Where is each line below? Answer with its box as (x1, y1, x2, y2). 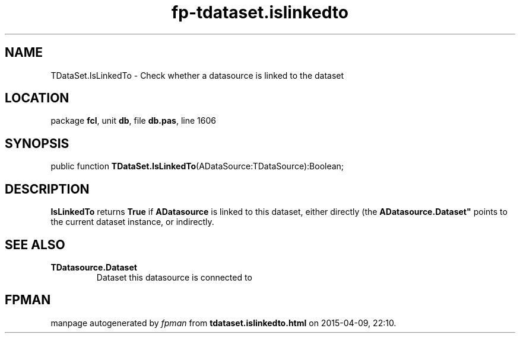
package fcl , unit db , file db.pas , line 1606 (50, 115, 216, 126)
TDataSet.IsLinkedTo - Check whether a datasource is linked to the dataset (50, 70, 344, 81)
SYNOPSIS (5, 136, 69, 151)
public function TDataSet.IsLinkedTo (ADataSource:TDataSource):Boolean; (50, 161, 344, 172)
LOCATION (5, 91, 69, 106)
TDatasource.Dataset (50, 262, 137, 272)
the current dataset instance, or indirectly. (50, 217, 214, 227)
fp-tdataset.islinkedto (172, 2, 348, 22)
